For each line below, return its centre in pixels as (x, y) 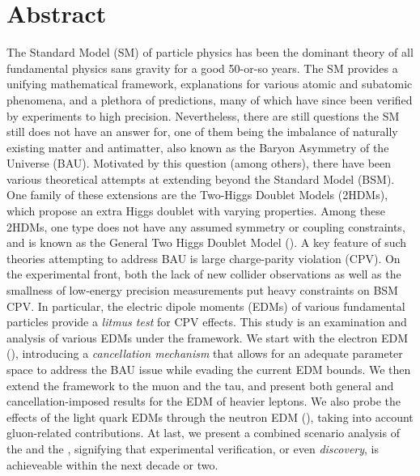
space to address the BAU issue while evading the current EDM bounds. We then (209, 369)
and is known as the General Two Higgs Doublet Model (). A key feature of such (207, 242)
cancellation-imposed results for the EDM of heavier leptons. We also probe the (204, 401)
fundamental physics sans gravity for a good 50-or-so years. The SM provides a (202, 68)
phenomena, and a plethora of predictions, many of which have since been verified (210, 99)
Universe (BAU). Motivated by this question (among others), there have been (199, 163)
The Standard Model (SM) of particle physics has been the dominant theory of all (210, 52)
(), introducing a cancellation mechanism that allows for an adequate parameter (205, 353)
